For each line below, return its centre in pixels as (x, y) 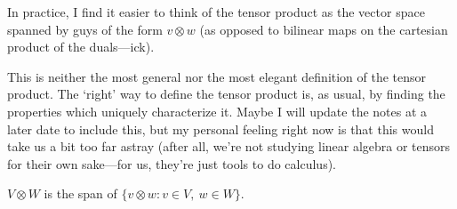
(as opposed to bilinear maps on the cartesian (324, 29)
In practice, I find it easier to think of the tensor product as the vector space (216, 12)
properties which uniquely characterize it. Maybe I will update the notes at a (217, 111)
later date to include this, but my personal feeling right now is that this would (220, 129)
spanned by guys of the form (85, 29)
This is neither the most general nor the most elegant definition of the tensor (217, 76)
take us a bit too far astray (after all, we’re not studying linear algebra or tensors (229, 146)
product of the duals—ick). (81, 47)
